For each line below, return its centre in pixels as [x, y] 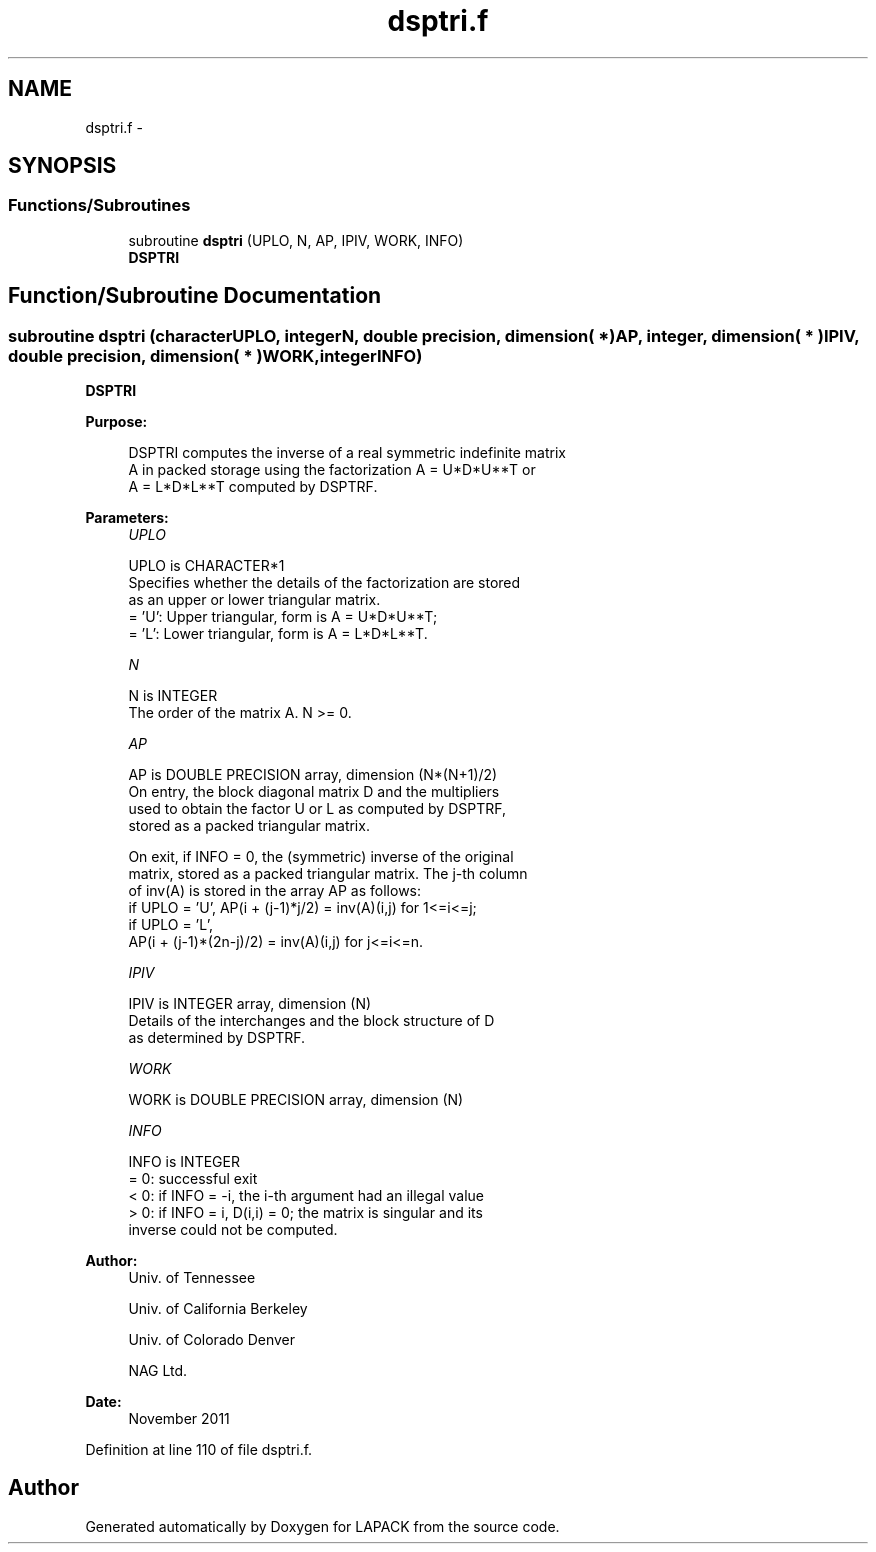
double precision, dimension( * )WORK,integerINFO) [215, 355]
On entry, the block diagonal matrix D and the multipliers [314, 792]
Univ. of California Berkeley [218, 1309]
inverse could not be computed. [233, 1230]
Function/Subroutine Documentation [195, 296]
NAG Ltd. [158, 1371]
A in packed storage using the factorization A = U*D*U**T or [332, 470]
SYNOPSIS [62, 166]
